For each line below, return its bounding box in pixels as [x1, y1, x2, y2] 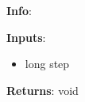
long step [25, 55, 70, 72]
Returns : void [6, 81, 79, 98]
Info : [6, 2, 32, 18]
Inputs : [6, 28, 46, 45]
